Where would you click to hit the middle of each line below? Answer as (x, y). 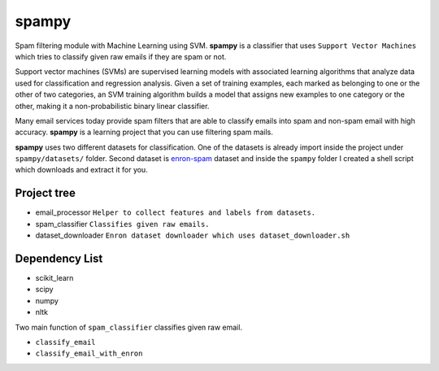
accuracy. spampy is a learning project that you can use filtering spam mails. (144, 132)
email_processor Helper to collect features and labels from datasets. (176, 212)
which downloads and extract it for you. (81, 170)
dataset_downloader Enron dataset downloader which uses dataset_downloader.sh (193, 235)
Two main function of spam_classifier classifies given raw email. (129, 327)
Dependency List (59, 258)
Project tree (46, 193)
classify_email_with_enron (89, 354)
